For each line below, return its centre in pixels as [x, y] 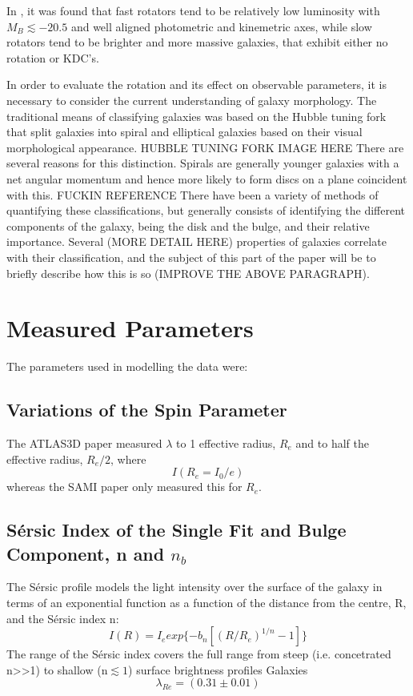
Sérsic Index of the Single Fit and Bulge [176, 530]
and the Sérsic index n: [63, 618]
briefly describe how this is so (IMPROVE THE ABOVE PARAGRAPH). [188, 273]
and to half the [332, 443]
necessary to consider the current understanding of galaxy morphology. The [192, 100]
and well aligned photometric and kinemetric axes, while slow [221, 26]
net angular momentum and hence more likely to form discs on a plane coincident [207, 178]
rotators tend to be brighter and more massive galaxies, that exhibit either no [197, 42]
